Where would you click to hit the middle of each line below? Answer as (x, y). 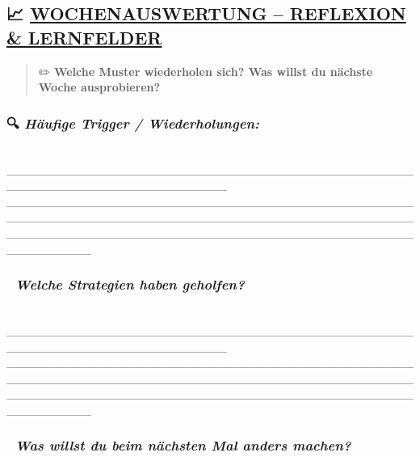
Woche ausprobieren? (99, 87)
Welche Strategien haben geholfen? (130, 284)
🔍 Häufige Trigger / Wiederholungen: (133, 123)
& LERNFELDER (84, 37)
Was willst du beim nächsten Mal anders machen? (183, 445)
